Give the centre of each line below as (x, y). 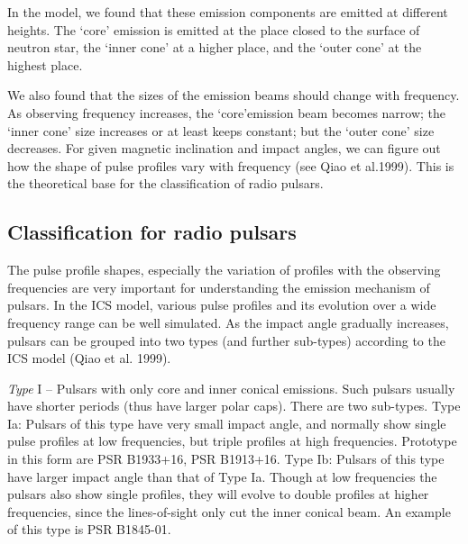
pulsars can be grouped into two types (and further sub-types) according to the (226, 340)
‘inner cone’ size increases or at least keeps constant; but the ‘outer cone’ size (221, 130)
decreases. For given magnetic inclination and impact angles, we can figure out (224, 148)
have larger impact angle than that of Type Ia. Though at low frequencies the (222, 476)
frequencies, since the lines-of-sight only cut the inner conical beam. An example (229, 511)
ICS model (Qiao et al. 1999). (89, 358)
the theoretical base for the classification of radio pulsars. (165, 183)
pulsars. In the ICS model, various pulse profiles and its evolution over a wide (222, 305)
